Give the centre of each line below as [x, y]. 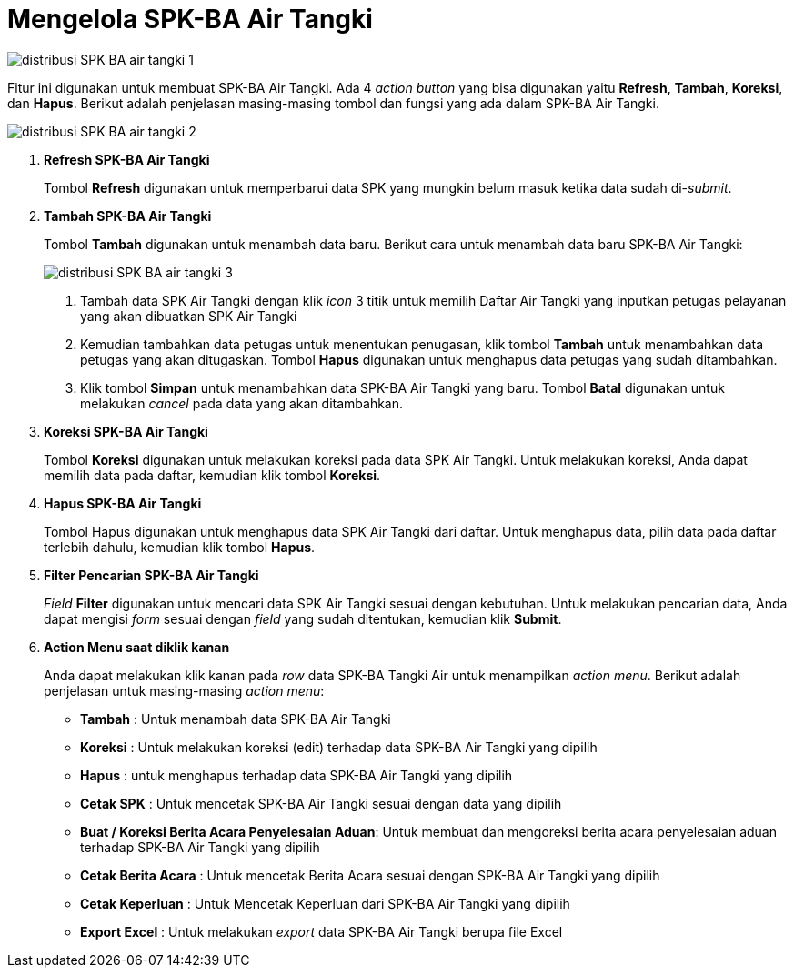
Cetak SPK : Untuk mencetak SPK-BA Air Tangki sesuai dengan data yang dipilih [321, 803]
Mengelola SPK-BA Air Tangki [190, 19]
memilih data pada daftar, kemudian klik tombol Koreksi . [212, 475]
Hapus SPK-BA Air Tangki [123, 503]
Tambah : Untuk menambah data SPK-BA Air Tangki [236, 719]
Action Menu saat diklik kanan [137, 647]
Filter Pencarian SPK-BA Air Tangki [151, 575]
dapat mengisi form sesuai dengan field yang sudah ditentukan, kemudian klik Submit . [303, 618]
